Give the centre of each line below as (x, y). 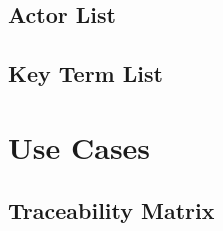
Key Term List (85, 73)
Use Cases (79, 146)
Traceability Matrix (111, 210)
